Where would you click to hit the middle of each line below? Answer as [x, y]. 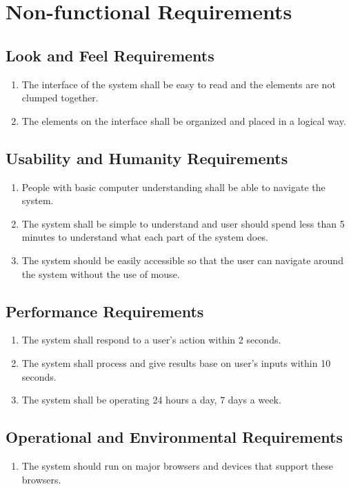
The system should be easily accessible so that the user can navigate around [182, 260]
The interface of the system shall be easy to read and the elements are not [179, 84]
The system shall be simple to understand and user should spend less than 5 [183, 223]
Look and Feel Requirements [110, 55]
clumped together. [60, 98]
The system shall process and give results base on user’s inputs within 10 [176, 362]
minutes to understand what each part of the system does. [145, 237]
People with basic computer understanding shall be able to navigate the [173, 187]
